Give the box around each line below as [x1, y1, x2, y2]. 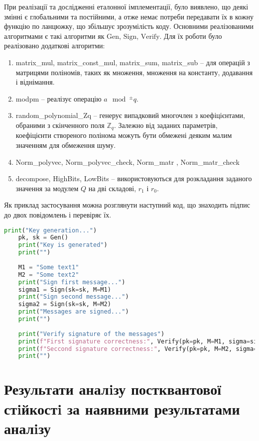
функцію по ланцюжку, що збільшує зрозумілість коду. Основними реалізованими [4, 21, 254, 31]
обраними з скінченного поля [15, 119, 105, 130]
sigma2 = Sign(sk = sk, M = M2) [18, 301, 111, 308]
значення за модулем [15, 183, 79, 193]
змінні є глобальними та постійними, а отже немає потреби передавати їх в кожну [4, 11, 254, 21]
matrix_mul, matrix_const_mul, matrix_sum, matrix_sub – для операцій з [15, 57, 250, 67]
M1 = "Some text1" [18, 263, 79, 271]
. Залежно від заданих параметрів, [114, 119, 218, 130]
